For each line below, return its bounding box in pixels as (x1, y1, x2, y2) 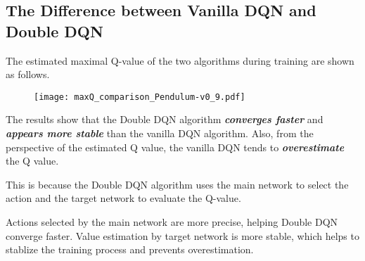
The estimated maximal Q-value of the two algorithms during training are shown (6, 53, 354, 68)
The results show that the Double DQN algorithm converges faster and (6, 112, 324, 127)
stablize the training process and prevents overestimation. (6, 242, 254, 257)
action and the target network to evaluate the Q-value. (6, 191, 241, 205)
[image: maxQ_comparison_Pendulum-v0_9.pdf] (34, 91, 245, 102)
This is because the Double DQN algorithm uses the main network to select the (6, 177, 349, 191)
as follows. (6, 67, 50, 82)
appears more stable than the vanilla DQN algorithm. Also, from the (6, 126, 314, 141)
